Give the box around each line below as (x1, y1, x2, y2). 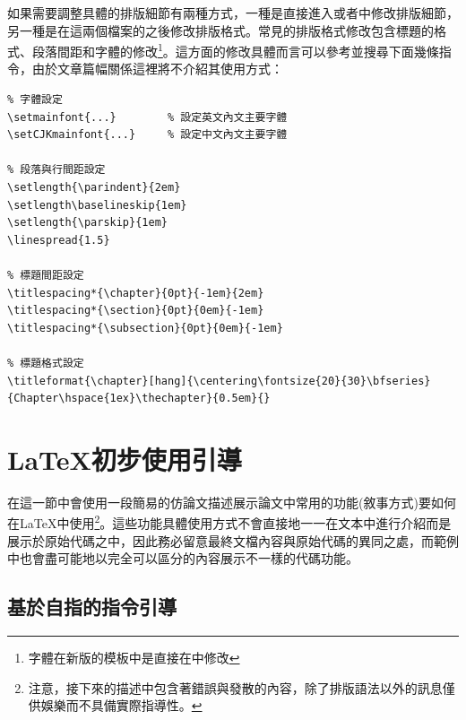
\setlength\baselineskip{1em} (7, 198, 187, 212)
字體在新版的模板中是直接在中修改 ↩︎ (28, 648, 240, 667)
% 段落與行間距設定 (7, 163, 106, 177)
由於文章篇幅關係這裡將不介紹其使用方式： (31, 59, 283, 78)
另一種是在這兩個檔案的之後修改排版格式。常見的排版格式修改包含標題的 (7, 21, 434, 39)
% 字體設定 (7, 93, 63, 107)
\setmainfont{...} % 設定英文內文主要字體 (7, 110, 288, 124)
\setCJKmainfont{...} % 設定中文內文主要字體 (7, 128, 288, 142)
